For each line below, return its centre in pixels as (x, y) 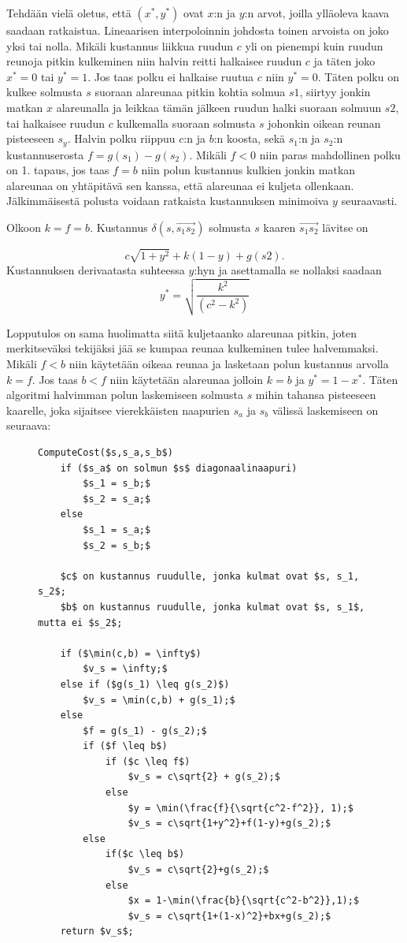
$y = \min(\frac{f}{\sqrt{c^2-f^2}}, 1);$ (240, 808)
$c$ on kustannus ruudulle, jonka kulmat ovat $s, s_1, (210, 576)
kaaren (279, 227)
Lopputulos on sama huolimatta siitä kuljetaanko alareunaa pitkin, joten (182, 332)
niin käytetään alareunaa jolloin (187, 379)
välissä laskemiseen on (325, 410)
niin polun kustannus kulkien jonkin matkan (248, 170)
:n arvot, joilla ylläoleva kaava (317, 13)
